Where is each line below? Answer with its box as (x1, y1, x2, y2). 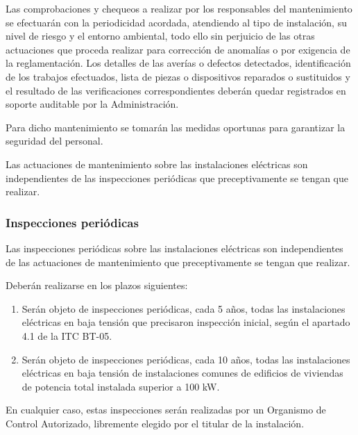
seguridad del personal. (6, 133, 103, 148)
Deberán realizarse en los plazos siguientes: (6, 278, 188, 293)
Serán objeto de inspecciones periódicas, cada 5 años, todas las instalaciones (22, 301, 346, 315)
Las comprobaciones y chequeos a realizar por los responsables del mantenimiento (6, 1, 352, 15)
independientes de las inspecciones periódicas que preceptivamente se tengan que (6, 170, 349, 185)
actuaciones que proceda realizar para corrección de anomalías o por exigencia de (6, 42, 350, 56)
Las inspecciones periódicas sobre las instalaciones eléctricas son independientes (6, 240, 343, 255)
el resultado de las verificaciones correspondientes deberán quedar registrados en (6, 83, 346, 97)
